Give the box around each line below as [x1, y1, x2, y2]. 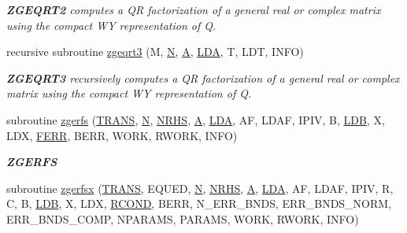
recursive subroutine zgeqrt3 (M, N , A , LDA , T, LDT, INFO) [6, 43, 304, 60]
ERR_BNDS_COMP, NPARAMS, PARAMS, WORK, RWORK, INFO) [6, 210, 359, 227]
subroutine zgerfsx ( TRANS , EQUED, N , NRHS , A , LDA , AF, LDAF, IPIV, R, [6, 179, 394, 196]
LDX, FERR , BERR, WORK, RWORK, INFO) [6, 127, 238, 143]
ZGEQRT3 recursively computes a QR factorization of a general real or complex [6, 69, 400, 86]
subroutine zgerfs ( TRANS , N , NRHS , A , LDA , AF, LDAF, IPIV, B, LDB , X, [6, 111, 385, 128]
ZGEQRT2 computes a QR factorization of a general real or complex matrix [6, 2, 381, 17]
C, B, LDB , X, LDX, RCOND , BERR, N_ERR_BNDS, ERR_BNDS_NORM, [6, 195, 392, 212]
